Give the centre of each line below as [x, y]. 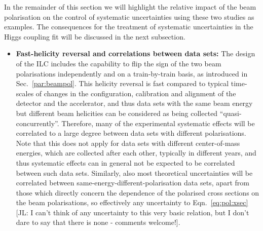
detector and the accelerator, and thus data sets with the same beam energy [134, 103]
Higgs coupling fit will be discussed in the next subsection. [95, 36]
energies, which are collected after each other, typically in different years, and [136, 153]
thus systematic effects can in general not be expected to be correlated [125, 162]
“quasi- [231, 113]
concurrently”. [37, 123]
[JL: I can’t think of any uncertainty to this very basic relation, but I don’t [133, 212]
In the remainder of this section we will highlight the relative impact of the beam [130, 7]
